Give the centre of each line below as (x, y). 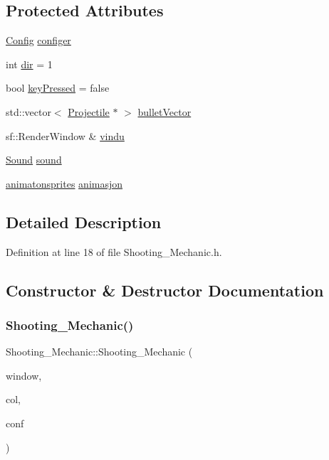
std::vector (28, 111)
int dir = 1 (29, 64)
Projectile (89, 111)
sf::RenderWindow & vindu (65, 135)
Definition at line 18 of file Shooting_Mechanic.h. (114, 251)
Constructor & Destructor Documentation (165, 290)
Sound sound (34, 160)
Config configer (38, 40)
